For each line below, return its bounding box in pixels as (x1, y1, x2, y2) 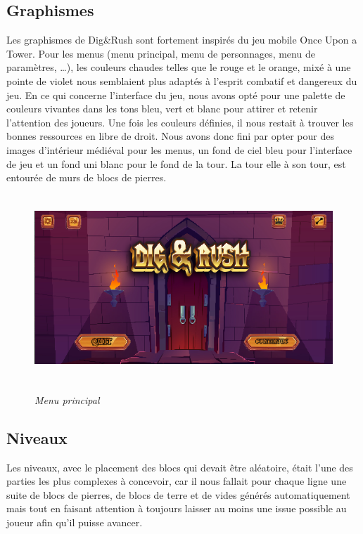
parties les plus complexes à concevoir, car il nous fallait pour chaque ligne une (6, 474, 347, 488)
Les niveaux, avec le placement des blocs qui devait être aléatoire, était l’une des (6, 460, 353, 474)
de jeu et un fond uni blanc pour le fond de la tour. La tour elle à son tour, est (6, 156, 346, 171)
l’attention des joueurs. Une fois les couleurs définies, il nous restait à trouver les (6, 115, 354, 129)
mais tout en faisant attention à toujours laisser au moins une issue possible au (6, 501, 347, 516)
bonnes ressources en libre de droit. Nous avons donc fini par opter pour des (6, 129, 334, 143)
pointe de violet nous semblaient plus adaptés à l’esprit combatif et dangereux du (6, 73, 357, 88)
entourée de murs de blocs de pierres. (6, 170, 167, 185)
